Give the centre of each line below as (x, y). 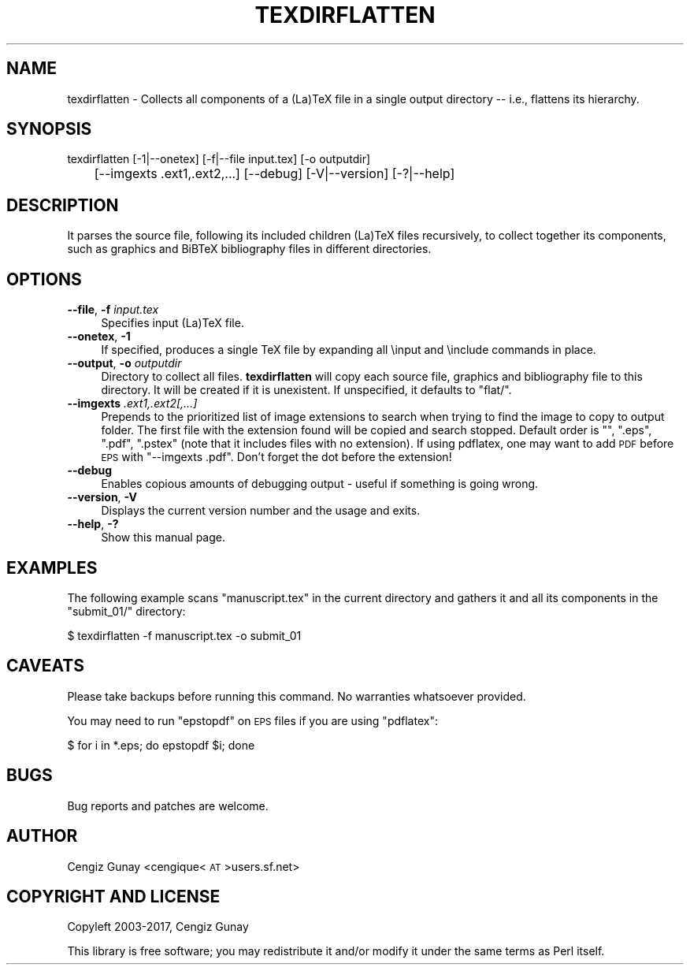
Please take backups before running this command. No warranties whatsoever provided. (297, 696)
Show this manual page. (163, 538)
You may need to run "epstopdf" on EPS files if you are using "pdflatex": (252, 720)
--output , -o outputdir (124, 363)
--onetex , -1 (99, 337)
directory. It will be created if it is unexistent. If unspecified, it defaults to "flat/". (306, 390)
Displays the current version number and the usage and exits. (261, 511)
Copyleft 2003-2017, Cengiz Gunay (158, 927)
